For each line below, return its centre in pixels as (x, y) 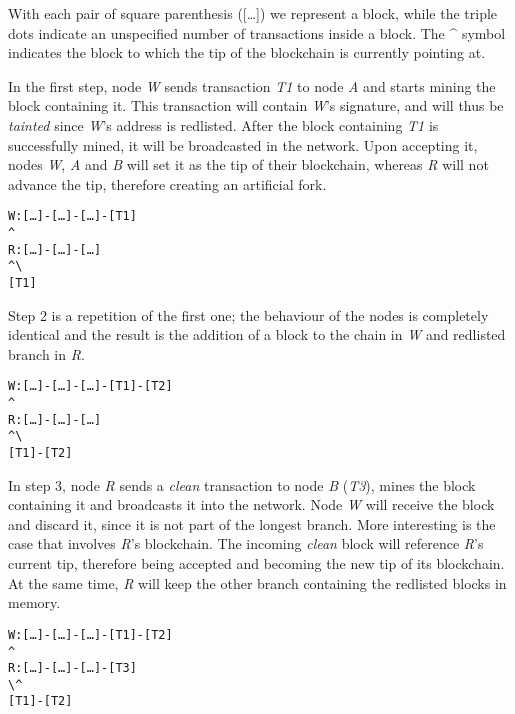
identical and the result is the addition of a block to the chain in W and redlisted (257, 334)
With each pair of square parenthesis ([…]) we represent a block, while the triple (253, 13)
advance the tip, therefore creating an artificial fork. (167, 183)
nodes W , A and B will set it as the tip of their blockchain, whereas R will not (248, 164)
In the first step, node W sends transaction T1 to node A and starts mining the (252, 85)
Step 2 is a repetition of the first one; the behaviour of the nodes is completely (248, 314)
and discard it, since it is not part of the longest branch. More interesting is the (252, 523)
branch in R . (46, 353)
